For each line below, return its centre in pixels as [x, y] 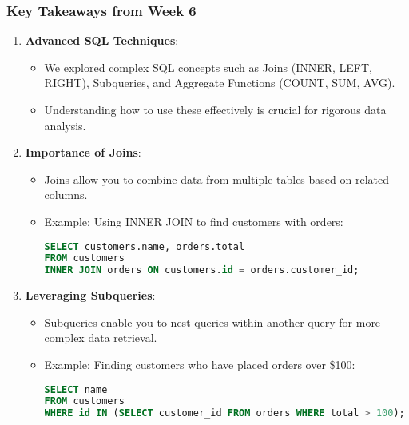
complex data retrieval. [101, 338]
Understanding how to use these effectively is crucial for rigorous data [215, 109]
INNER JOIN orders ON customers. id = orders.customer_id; [202, 270]
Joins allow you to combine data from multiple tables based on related [216, 179]
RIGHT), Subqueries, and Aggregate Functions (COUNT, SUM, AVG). [220, 83]
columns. [66, 195]
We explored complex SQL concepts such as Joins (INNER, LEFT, [208, 67]
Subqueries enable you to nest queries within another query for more [212, 322]
